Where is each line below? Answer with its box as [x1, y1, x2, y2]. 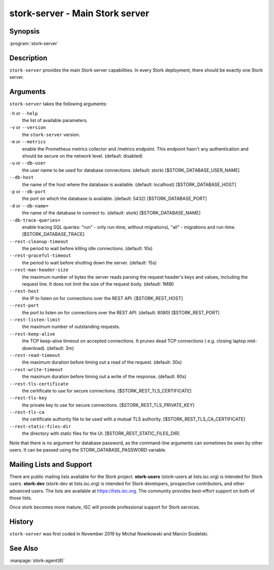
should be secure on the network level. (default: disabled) [22, 153, 143, 159]
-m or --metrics [9, 139, 46, 145]
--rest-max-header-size [9, 267, 68, 273]
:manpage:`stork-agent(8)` [9, 557, 65, 564]
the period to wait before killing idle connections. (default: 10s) [22, 246, 153, 252]
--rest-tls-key [9, 395, 48, 401]
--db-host [9, 174, 34, 181]
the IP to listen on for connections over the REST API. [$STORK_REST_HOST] [22, 295, 183, 301]
